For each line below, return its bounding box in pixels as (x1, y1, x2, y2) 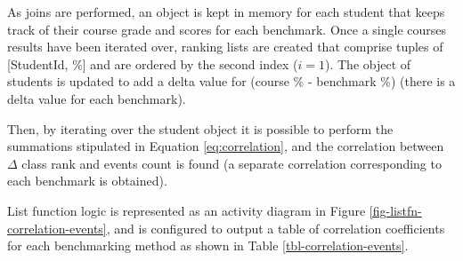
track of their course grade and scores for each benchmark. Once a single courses (7, 20, 447, 38)
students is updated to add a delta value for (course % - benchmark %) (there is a (7, 72, 456, 91)
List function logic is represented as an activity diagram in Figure (7, 201, 366, 219)
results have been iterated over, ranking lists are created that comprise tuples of (7, 37, 443, 56)
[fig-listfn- (369, 201, 422, 219)
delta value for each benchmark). (7, 89, 186, 107)
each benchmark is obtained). (7, 171, 167, 190)
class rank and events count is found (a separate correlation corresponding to (21, 154, 442, 172)
